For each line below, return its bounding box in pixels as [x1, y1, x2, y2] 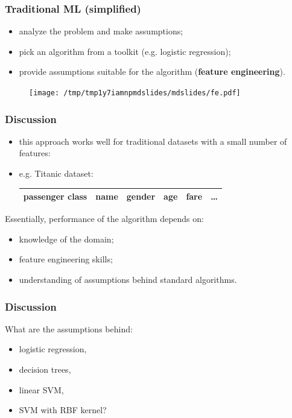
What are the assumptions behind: [5, 322, 133, 335]
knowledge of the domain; [19, 232, 114, 245]
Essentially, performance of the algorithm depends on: [5, 212, 204, 225]
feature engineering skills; [19, 253, 113, 265]
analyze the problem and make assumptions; [19, 25, 183, 37]
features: [19, 147, 51, 159]
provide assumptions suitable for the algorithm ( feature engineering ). [19, 65, 285, 78]
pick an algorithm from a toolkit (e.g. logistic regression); [19, 45, 231, 57]
